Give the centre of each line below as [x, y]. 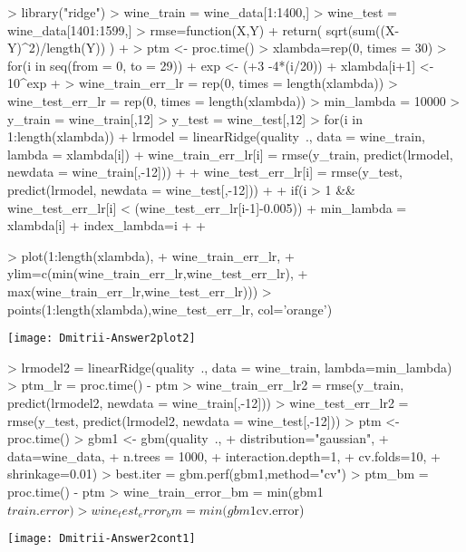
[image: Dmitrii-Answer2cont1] [102, 539]
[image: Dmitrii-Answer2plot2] [102, 339]
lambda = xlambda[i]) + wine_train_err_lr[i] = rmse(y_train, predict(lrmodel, [230, 154]
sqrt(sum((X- [363, 29]
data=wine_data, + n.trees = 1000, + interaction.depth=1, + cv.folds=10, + [224, 455]
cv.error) [280, 509]
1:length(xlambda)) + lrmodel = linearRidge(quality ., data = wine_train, [216, 136]
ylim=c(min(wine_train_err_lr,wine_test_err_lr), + [158, 273]
